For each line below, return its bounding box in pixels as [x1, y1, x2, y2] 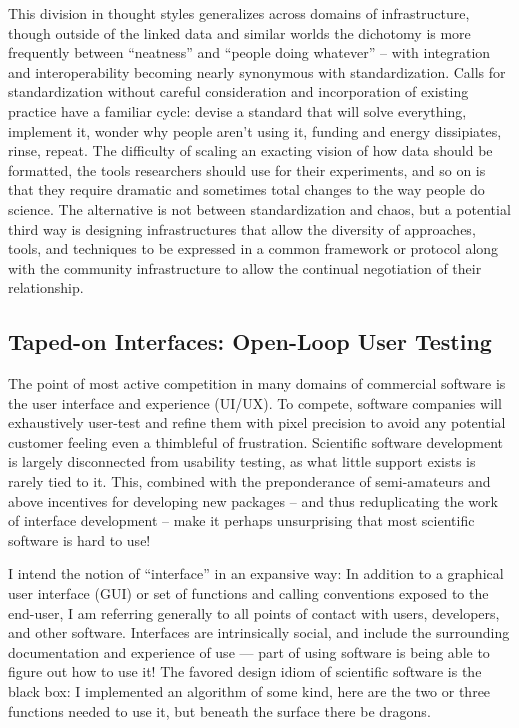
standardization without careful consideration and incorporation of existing [8, 81, 469, 102]
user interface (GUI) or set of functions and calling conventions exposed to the [8, 583, 489, 604]
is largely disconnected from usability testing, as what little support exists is [8, 451, 476, 472]
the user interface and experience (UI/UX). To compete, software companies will [8, 392, 502, 413]
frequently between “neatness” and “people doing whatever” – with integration [8, 42, 491, 63]
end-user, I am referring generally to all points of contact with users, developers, [8, 602, 500, 623]
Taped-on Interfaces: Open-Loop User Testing [8, 326, 492, 357]
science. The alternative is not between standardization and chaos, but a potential [8, 198, 511, 219]
